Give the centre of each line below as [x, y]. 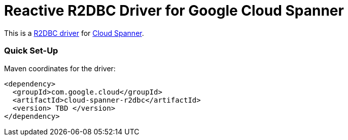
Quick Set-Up [31, 51]
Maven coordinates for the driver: [60, 68]
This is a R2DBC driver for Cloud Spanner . [74, 33]
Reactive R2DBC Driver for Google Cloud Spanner [174, 11]
